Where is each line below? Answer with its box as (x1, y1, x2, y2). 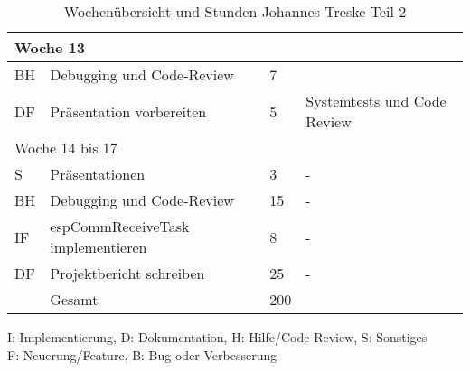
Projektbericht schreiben (50, 263, 205, 283)
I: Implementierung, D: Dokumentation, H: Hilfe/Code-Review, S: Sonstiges (7, 328, 428, 346)
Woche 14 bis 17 (14, 137, 117, 158)
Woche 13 (14, 37, 86, 58)
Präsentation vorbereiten (50, 100, 207, 122)
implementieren (50, 237, 147, 257)
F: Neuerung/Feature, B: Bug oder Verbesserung (7, 345, 277, 364)
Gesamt (50, 289, 99, 310)
